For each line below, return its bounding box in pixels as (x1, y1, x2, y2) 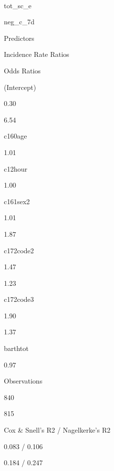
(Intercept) (4, 82, 36, 92)
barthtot (4, 343, 29, 353)
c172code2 (4, 245, 34, 255)
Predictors (4, 33, 34, 43)
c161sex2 (4, 196, 30, 206)
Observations (4, 376, 43, 386)
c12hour (4, 163, 28, 174)
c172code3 (4, 294, 34, 304)
